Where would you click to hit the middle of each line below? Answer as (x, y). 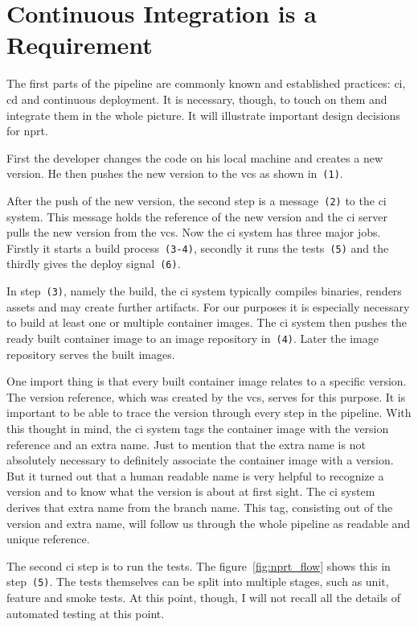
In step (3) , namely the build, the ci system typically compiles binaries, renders (204, 291)
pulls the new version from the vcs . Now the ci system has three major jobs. (194, 232)
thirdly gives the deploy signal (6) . (94, 264)
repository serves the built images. (91, 354)
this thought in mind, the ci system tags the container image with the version (198, 428)
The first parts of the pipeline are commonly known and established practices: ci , (206, 83)
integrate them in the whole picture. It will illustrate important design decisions (203, 115)
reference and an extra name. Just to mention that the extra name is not (186, 444)
